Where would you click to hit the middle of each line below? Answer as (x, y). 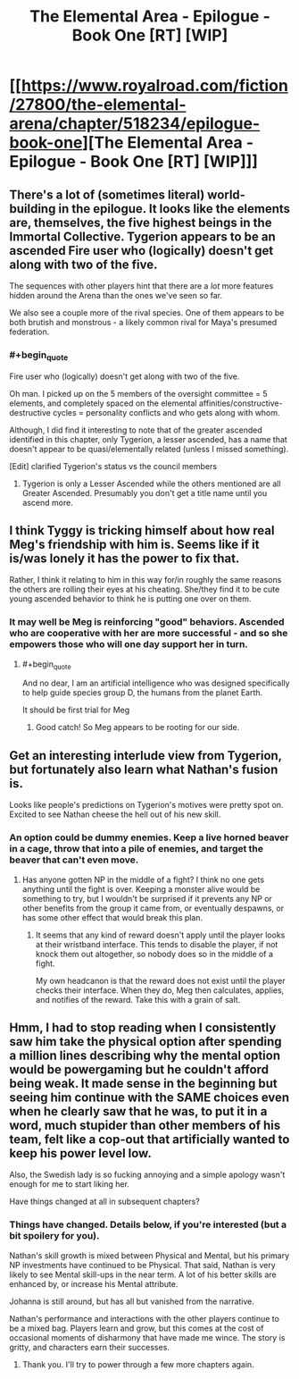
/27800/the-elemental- (98, 105)
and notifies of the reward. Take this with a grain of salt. (138, 999)
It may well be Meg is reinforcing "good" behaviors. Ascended (147, 622)
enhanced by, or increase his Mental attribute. (94, 1283)
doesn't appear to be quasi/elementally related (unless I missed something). (149, 449)
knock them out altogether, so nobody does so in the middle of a (154, 954)
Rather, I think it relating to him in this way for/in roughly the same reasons (145, 580)
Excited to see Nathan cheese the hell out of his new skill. (115, 814)
